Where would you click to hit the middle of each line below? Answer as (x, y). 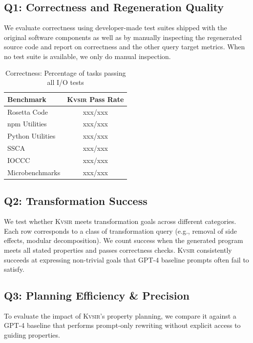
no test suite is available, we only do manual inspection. (87, 56)
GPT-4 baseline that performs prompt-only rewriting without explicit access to (122, 325)
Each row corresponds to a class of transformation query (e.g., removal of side (120, 231)
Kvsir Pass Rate (95, 99)
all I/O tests (65, 82)
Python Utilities (32, 136)
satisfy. (14, 269)
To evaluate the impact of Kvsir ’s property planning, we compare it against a (120, 315)
